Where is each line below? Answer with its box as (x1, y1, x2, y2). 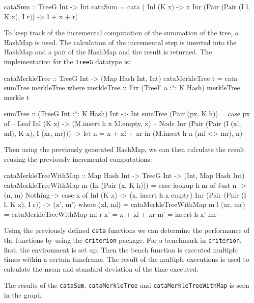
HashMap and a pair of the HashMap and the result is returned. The (4, 47, 212, 57)
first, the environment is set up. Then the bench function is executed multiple (4, 244, 238, 254)
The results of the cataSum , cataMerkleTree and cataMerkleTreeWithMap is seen (4, 280, 249, 290)
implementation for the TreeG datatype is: (4, 56, 131, 66)
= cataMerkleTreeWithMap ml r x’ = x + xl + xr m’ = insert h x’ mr (4, 208, 217, 219)
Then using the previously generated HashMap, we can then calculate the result (4, 144, 245, 154)
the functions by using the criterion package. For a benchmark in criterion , (4, 235, 242, 245)
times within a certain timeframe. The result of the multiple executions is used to (4, 254, 250, 264)
